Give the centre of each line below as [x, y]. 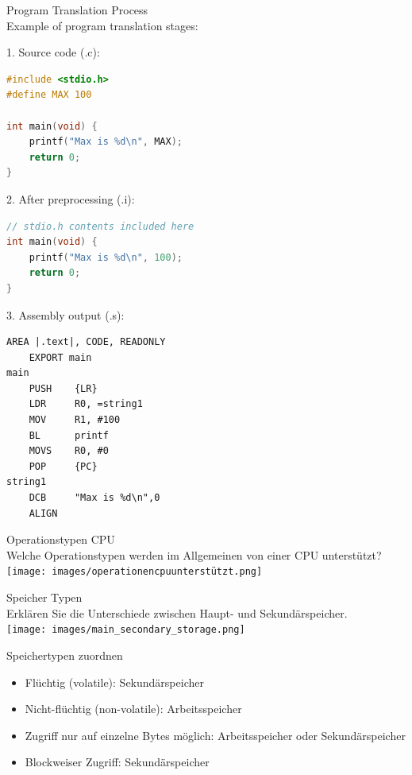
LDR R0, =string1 [86, 404]
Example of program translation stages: [102, 25]
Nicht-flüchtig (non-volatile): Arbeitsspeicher [133, 709]
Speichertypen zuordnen [65, 655]
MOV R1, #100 [75, 420]
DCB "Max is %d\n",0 [94, 498]
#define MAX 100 [49, 95]
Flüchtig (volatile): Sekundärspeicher [114, 682]
